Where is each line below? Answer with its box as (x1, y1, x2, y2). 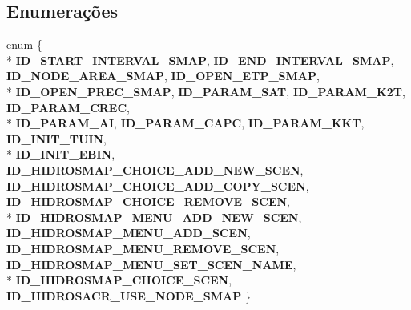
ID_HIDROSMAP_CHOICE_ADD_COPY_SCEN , (6, 177, 309, 194)
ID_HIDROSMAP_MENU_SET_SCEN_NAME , (6, 256, 296, 272)
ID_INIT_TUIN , (6, 130, 107, 147)
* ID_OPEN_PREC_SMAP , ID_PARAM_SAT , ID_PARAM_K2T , (6, 83, 405, 99)
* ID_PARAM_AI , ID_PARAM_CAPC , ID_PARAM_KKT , (6, 115, 365, 131)
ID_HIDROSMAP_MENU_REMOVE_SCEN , (6, 240, 280, 256)
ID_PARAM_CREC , (6, 99, 130, 115)
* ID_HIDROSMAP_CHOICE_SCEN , (6, 272, 232, 288)
